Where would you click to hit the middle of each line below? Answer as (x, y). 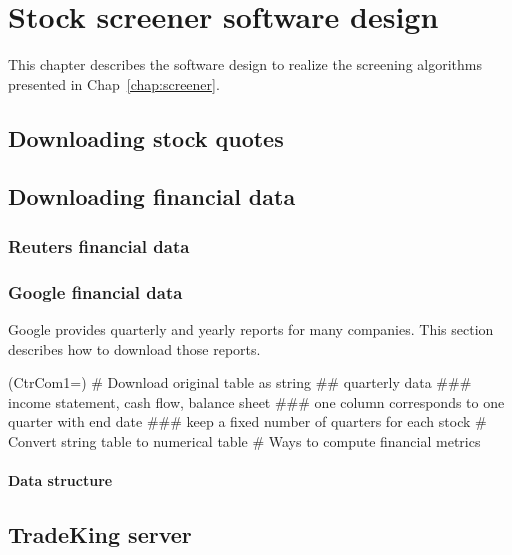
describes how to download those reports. (134, 348)
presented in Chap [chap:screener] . (114, 83)
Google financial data (95, 291)
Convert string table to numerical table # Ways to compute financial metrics (244, 440)
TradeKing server (100, 534)
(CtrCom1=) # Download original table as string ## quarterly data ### (240, 382)
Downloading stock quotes (146, 137)
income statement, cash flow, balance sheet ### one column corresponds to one (256, 401)
